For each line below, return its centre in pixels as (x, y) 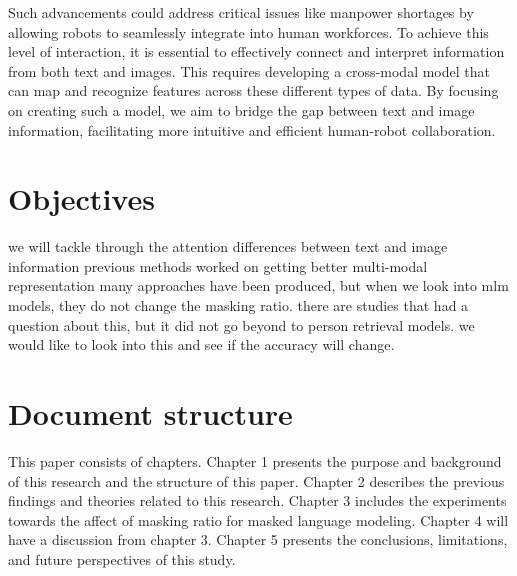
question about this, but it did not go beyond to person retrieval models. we (241, 324)
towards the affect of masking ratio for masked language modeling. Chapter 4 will (258, 519)
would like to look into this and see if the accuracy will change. (201, 344)
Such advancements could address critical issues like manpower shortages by (241, 12)
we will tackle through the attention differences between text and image (228, 246)
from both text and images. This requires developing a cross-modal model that (249, 70)
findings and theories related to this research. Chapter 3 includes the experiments (257, 500)
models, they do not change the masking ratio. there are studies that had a (238, 305)
